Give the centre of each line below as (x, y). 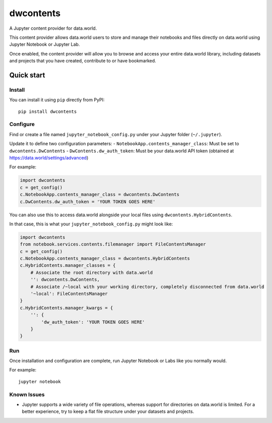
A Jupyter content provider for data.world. (53, 28)
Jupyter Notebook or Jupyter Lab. (45, 44)
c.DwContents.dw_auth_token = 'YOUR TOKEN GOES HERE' (88, 201)
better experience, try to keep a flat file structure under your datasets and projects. (108, 411)
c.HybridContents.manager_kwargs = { (66, 308)
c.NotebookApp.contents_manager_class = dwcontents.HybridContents (105, 259)
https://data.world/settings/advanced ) (49, 158)
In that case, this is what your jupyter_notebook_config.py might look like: (91, 224)
